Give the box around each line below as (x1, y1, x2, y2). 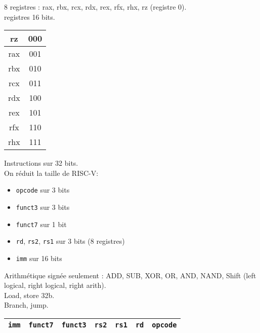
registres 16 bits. (4, 11, 55, 22)
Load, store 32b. (4, 289, 55, 300)
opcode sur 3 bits (16, 184, 70, 195)
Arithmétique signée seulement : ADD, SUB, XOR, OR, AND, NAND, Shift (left (4, 270, 256, 280)
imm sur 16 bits (16, 253, 62, 263)
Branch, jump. (4, 300, 49, 310)
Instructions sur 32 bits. (4, 158, 78, 168)
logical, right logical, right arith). (4, 280, 106, 290)
